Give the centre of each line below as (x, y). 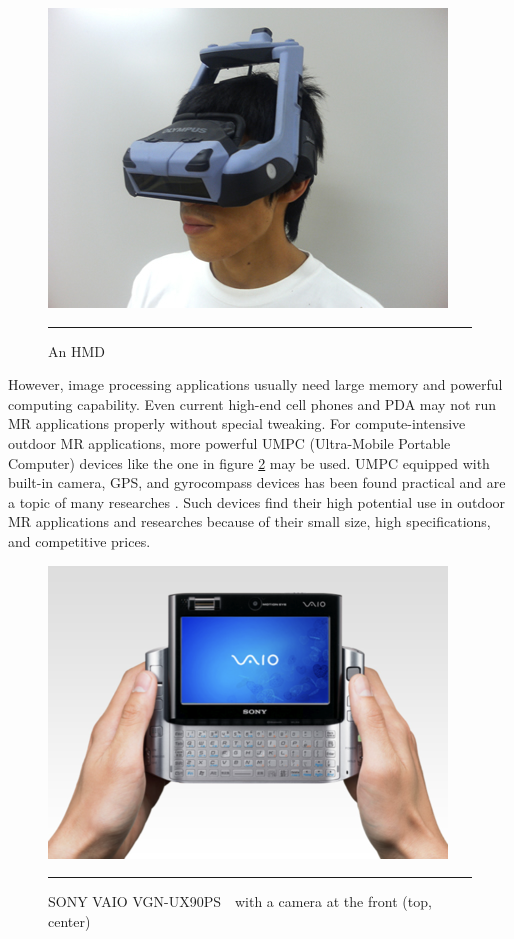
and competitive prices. (79, 540)
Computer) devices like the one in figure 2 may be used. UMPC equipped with (249, 462)
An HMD (76, 350)
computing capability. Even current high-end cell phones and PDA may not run (252, 403)
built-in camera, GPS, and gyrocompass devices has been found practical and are (257, 482)
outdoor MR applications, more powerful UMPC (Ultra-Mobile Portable (229, 442)
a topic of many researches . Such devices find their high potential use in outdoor (257, 501)
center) (69, 920)
